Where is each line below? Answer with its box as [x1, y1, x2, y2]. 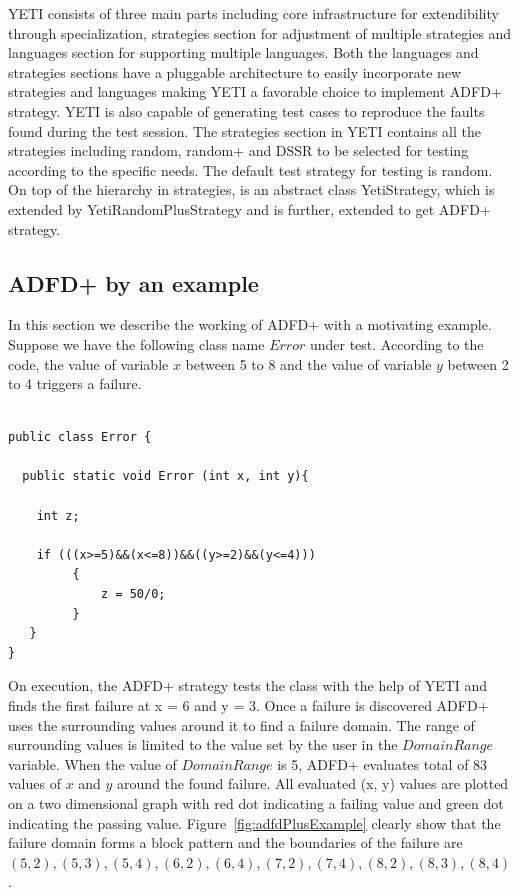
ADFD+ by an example [8, 267, 259, 298]
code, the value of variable [8, 353, 169, 374]
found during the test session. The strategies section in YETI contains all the [8, 120, 481, 141]
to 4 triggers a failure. [8, 373, 142, 394]
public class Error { [8, 430, 152, 445]
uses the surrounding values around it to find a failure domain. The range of [8, 714, 475, 735]
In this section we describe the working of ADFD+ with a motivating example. [8, 314, 492, 335]
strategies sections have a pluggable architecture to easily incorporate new [8, 61, 462, 82]
